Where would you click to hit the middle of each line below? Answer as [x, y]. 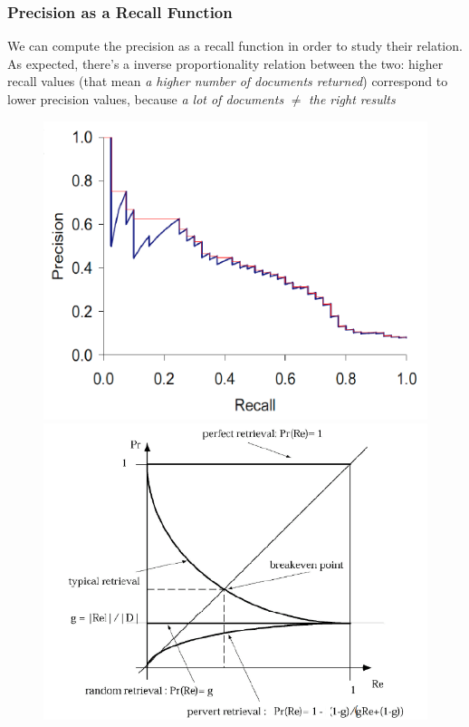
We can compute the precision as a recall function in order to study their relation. [235, 46]
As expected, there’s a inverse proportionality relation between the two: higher [225, 63]
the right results [352, 99]
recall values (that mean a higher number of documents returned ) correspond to [228, 81]
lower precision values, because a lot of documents [146, 99]
